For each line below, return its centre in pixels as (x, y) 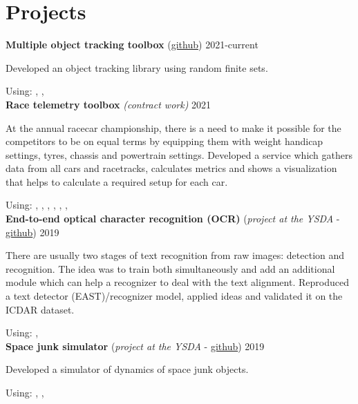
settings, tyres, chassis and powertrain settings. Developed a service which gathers (179, 154)
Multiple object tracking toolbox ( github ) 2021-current (132, 45)
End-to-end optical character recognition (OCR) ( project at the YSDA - (173, 219)
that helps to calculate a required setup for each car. (117, 181)
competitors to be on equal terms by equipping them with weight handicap (164, 141)
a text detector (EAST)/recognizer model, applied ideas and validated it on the (174, 296)
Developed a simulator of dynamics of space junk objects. (127, 369)
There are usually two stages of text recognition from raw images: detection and (175, 255)
